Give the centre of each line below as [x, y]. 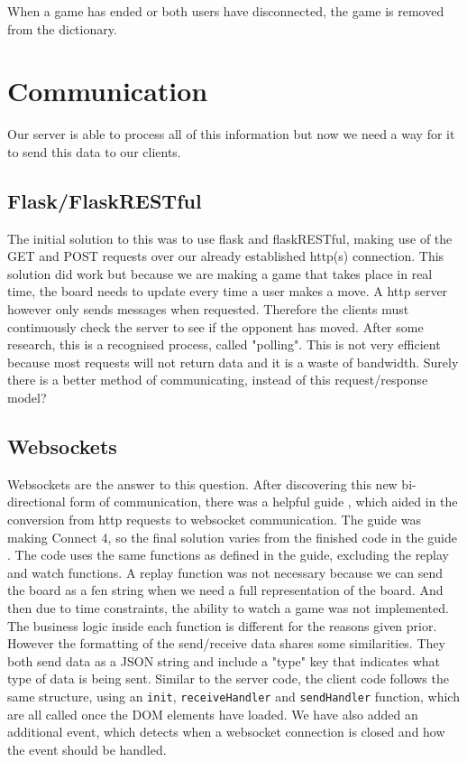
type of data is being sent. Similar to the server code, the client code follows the [228, 678]
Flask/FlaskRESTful [105, 200]
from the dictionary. [62, 28]
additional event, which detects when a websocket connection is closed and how [226, 732]
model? [27, 398]
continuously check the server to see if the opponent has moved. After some [215, 326]
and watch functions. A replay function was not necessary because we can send [225, 572]
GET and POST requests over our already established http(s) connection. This [226, 256]
